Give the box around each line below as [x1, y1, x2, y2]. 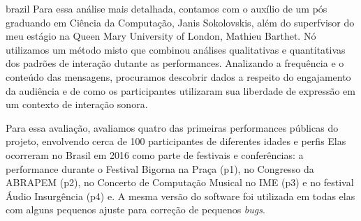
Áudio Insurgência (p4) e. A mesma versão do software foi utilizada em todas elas [6, 188, 355, 203]
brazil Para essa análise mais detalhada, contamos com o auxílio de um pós [6, 1, 327, 15]
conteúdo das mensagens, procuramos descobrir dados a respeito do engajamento [6, 69, 351, 84]
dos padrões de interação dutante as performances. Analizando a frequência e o [6, 56, 344, 70]
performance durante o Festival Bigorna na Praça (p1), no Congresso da [6, 161, 314, 176]
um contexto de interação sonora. [6, 97, 148, 112]
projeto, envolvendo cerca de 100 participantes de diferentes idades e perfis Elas [6, 134, 346, 148]
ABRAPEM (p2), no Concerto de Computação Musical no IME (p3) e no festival [6, 175, 354, 190]
